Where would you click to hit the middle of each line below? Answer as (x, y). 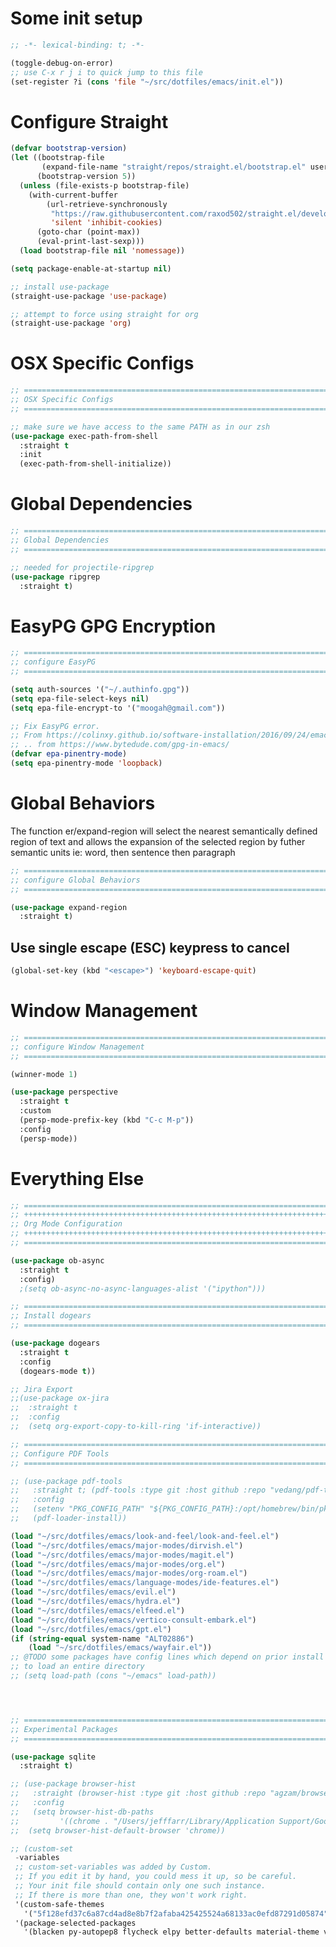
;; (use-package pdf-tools (66, 1481)
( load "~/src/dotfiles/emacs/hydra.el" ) (96, 1602)
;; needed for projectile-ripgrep (82, 567)
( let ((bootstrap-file (57, 158)
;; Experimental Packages (64, 1729)
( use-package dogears (55, 1343)
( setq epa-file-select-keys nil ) (80, 698)
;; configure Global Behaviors (75, 880)
